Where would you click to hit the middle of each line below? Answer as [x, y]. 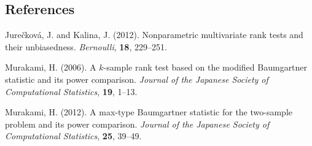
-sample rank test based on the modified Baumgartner [205, 67]
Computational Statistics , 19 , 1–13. [71, 91]
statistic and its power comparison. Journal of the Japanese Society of [137, 79]
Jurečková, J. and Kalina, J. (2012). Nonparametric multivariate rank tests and [154, 35]
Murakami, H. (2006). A [51, 67]
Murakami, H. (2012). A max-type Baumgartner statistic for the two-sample [149, 112]
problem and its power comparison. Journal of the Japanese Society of [137, 124]
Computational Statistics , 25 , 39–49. [73, 136]
